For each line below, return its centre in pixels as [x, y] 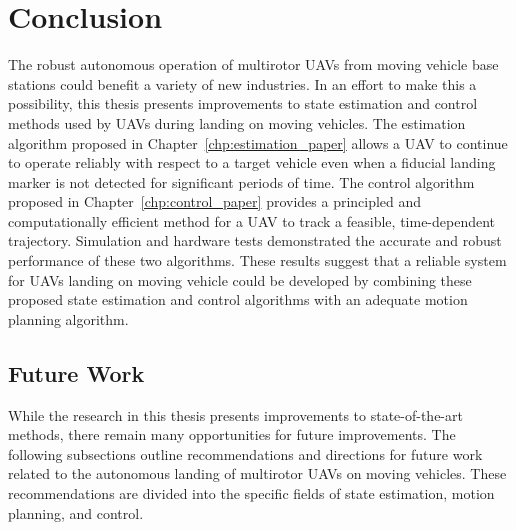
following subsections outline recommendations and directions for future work [245, 453]
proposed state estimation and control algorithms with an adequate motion [238, 299]
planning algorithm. [68, 318]
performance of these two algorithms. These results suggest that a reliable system [257, 260]
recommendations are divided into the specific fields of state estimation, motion [251, 493]
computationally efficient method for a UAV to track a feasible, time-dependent [252, 220]
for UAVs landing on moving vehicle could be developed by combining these [240, 279]
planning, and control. [76, 512]
